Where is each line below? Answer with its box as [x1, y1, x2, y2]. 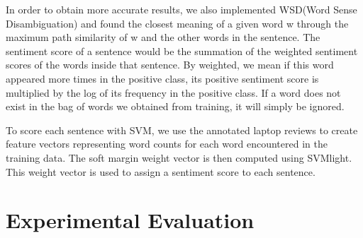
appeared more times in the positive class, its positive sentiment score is [6, 71, 319, 85]
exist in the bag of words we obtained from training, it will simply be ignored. [6, 99, 345, 114]
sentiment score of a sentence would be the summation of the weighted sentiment [6, 43, 358, 58]
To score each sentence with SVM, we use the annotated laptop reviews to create [6, 122, 358, 137]
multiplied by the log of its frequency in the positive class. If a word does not [6, 85, 341, 100]
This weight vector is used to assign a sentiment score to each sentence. [6, 164, 315, 179]
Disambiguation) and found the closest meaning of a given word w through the [6, 16, 349, 30]
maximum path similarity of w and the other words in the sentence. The [6, 30, 320, 44]
